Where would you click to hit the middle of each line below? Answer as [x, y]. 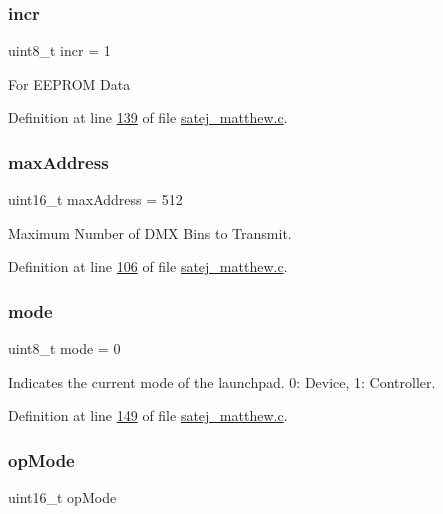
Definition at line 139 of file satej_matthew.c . [148, 117]
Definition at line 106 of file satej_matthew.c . [148, 266]
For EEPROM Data [69, 83]
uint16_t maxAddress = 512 [95, 199]
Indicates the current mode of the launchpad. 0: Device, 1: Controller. [222, 381]
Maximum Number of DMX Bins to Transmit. [150, 232]
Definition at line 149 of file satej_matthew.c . [148, 415]
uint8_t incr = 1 [59, 50]
